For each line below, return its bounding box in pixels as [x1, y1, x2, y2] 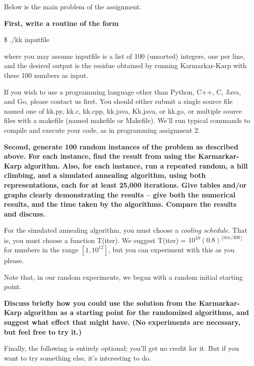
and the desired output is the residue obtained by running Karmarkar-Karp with [4, 60, 247, 71]
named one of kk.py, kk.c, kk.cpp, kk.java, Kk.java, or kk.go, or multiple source [4, 105, 242, 116]
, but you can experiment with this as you [108, 244, 235, 254]
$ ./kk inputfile [4, 34, 50, 45]
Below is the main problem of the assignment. [4, 1, 142, 11]
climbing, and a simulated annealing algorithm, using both [4, 170, 206, 180]
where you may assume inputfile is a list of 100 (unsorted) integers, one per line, [4, 50, 245, 61]
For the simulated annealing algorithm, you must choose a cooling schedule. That [4, 225, 248, 235]
